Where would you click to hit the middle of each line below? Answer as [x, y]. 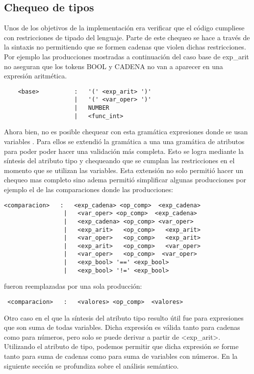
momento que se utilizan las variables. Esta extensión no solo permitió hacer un [124, 170]
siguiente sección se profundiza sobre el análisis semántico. [91, 365]
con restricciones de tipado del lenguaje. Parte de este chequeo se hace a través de [127, 37]
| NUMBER [92, 108]
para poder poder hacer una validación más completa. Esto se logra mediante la [124, 151]
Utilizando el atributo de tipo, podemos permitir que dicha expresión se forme [121, 346]
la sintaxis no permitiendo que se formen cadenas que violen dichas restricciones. [125, 47]
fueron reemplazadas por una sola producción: [73, 286]
